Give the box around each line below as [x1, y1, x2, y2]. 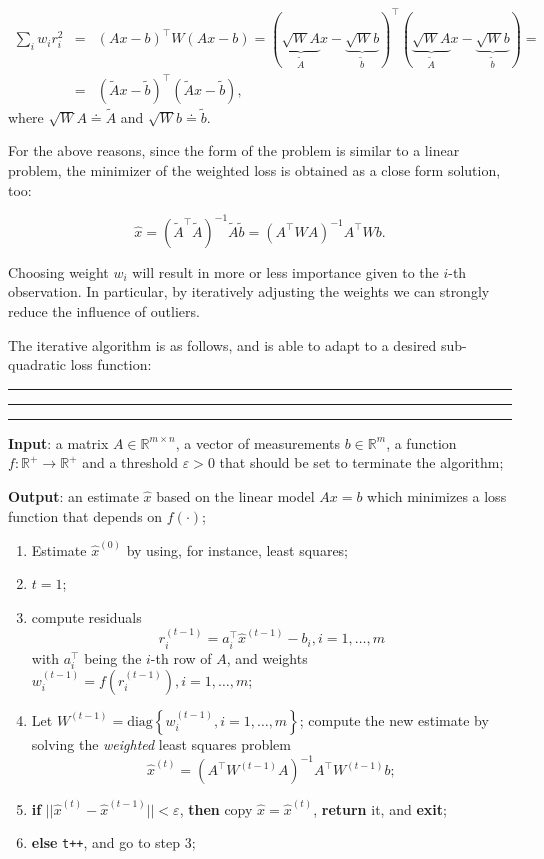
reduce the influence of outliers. [8, 300, 200, 321]
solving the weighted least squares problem [31, 733, 291, 754]
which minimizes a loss [367, 485, 507, 506]
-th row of [150, 647, 212, 668]
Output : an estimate [8, 485, 139, 506]
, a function [386, 432, 457, 453]
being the [84, 647, 142, 668]
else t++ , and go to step [31, 832, 181, 853]
